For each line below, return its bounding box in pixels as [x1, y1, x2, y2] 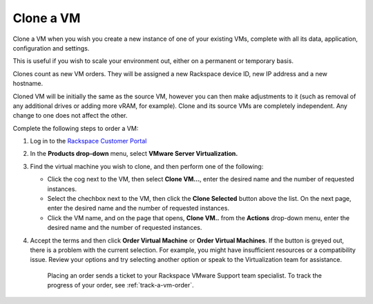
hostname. [12, 80, 44, 88]
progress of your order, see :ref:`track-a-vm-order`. [47, 281, 194, 289]
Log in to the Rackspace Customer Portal [30, 137, 147, 145]
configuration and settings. [12, 44, 90, 52]
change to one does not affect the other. [12, 111, 128, 120]
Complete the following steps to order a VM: [12, 124, 139, 132]
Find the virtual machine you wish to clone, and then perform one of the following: [30, 162, 264, 170]
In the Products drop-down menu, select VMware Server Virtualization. [30, 150, 238, 158]
